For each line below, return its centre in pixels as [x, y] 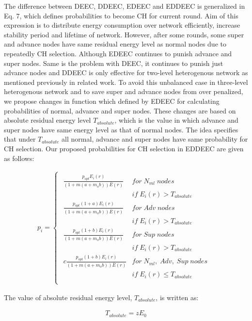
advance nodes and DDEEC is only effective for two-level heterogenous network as [126, 72]
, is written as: [177, 297]
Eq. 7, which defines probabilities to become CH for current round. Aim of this [121, 15]
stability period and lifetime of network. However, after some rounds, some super [124, 34]
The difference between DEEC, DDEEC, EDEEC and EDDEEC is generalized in [125, 6]
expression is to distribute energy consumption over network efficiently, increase [122, 25]
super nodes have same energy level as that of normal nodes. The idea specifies [121, 129]
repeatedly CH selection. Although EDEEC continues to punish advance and [118, 53]
